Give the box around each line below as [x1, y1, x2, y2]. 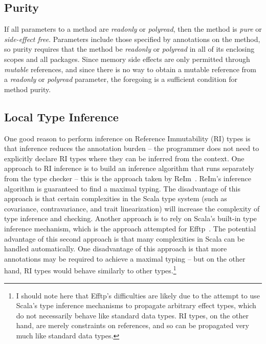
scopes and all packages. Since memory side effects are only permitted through [4, 53, 250, 64]
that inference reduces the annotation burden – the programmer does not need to [4, 143, 259, 154]
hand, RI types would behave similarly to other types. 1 [4, 264, 176, 275]
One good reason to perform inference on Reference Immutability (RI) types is [4, 133, 251, 143]
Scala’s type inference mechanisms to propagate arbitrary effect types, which [16, 300, 256, 311]
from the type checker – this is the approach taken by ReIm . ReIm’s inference [4, 173, 251, 183]
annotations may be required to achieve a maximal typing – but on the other [4, 253, 246, 264]
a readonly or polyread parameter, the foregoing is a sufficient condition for [4, 74, 238, 84]
